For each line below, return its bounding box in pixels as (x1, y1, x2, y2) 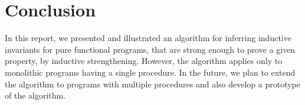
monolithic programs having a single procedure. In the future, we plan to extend (5, 66, 296, 78)
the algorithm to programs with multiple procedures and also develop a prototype (5, 77, 300, 90)
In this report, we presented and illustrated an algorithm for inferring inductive (5, 32, 291, 44)
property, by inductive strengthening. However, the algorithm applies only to (5, 55, 283, 67)
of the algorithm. (5, 89, 66, 101)
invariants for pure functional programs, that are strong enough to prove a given (5, 43, 296, 55)
